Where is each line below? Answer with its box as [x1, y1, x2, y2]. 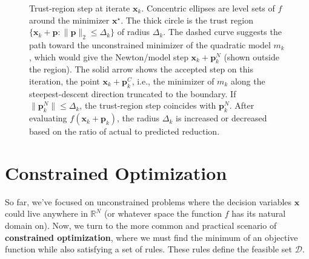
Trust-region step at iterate [29, 2, 130, 14]
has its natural [231, 207, 286, 220]
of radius [117, 25, 150, 38]
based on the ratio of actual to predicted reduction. [29, 125, 220, 138]
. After [229, 99, 254, 112]
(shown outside [224, 50, 279, 63]
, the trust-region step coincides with [79, 99, 216, 112]
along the [230, 74, 265, 87]
